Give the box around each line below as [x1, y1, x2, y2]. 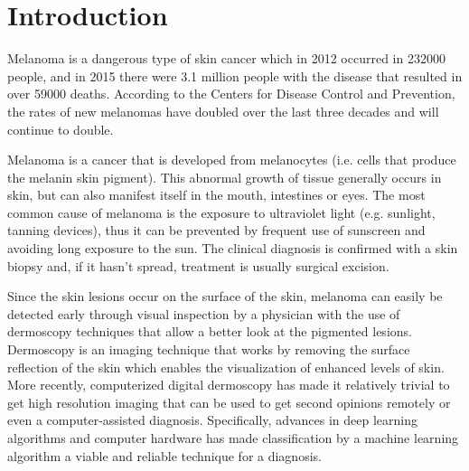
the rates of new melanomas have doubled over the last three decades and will [7, 101, 439, 120]
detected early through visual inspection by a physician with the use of [7, 304, 400, 323]
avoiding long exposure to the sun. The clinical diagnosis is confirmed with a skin [7, 239, 458, 258]
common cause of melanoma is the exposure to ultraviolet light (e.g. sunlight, [7, 203, 436, 221]
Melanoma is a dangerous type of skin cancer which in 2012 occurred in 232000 [7, 49, 446, 68]
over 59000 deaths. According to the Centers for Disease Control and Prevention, [7, 84, 455, 103]
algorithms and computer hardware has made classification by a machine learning [7, 429, 459, 447]
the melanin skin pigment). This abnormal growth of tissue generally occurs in [7, 167, 442, 186]
